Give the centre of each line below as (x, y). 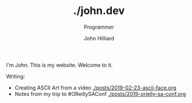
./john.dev (99, 11)
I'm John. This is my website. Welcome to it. (59, 65)
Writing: (16, 76)
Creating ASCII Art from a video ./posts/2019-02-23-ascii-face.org (95, 87)
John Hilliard (99, 38)
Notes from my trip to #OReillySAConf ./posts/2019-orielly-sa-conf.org (100, 94)
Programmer (99, 27)
